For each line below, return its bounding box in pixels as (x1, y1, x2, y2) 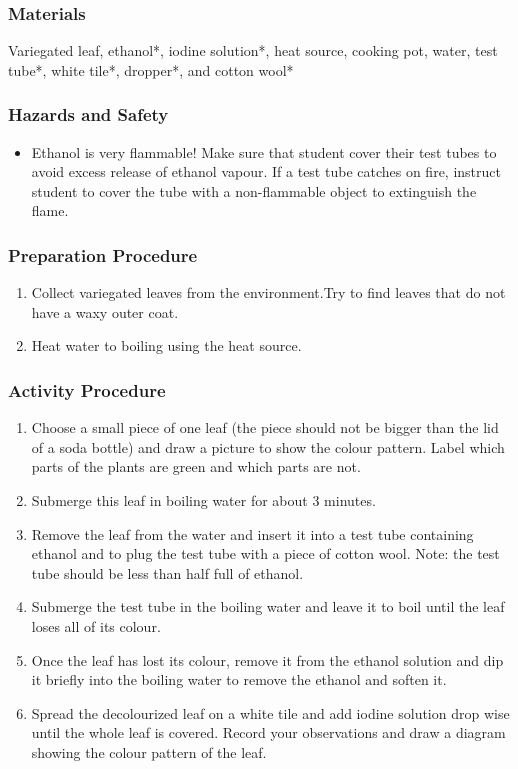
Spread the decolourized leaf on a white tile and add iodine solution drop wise (31, 702, 510, 723)
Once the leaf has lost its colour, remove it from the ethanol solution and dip (31, 649, 504, 670)
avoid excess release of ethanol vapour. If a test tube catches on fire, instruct (31, 161, 501, 182)
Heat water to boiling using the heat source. (31, 335, 302, 356)
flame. (31, 200, 69, 221)
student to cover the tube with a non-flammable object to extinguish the (31, 180, 477, 201)
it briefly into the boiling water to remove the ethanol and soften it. (31, 669, 447, 690)
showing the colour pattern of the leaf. (31, 741, 267, 762)
